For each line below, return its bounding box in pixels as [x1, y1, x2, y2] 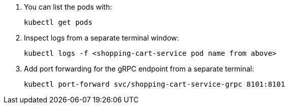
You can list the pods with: [24, 3, 112, 11]
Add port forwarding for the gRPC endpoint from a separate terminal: [24, 64, 254, 73]
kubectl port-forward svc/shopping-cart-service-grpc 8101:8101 [24, 80, 285, 88]
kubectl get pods [24, 18, 92, 26]
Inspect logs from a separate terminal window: [24, 33, 179, 42]
